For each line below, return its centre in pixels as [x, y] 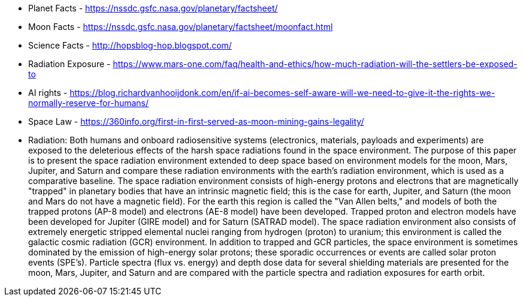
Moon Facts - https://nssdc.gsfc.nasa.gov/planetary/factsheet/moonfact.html [181, 27]
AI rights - [48, 93]
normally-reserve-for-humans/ [89, 103]
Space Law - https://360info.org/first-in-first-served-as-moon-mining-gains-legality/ [196, 121]
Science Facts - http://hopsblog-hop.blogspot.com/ [130, 45]
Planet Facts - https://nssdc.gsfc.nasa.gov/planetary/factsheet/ [153, 8]
